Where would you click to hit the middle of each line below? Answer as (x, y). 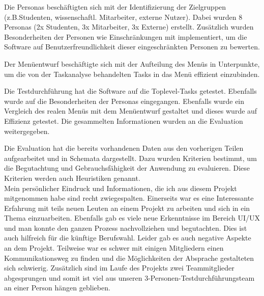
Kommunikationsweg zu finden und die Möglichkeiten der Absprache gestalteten (129, 258)
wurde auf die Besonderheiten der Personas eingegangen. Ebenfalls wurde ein (124, 101)
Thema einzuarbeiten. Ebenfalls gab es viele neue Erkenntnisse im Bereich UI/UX (132, 218)
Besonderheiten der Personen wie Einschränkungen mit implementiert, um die (126, 36)
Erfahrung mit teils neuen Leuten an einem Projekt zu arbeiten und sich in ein (127, 208)
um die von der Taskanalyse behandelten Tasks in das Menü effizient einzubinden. (132, 74)
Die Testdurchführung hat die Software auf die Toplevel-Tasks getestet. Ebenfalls (130, 91)
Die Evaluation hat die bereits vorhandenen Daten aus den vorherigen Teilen (124, 148)
